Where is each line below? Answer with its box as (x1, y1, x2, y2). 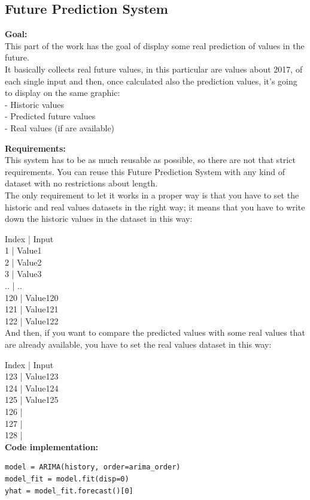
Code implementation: (5, 440, 99, 453)
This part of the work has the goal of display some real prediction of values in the (5, 39, 305, 52)
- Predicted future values (5, 110, 96, 122)
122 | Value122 (5, 314, 59, 327)
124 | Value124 (5, 381, 59, 394)
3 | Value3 (5, 267, 42, 280)
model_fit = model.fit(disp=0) (5, 474, 129, 483)
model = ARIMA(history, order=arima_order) (5, 463, 181, 472)
